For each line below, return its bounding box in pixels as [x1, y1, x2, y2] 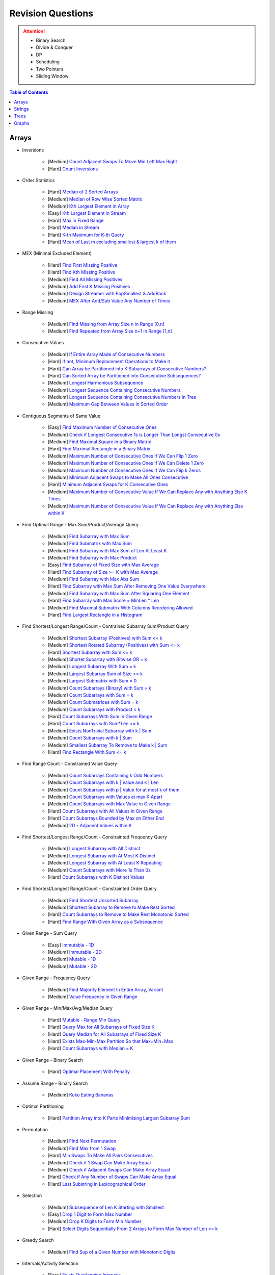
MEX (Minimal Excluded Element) [22, 250, 92, 257]
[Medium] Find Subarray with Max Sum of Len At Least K [47, 547, 168, 553]
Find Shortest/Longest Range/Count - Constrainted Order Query [22, 885, 157, 892]
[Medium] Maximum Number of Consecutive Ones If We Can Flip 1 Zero [47, 453, 198, 459]
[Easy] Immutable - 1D [47, 941, 94, 948]
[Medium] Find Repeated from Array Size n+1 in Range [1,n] [47, 328, 173, 334]
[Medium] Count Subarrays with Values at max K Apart [47, 794, 162, 800]
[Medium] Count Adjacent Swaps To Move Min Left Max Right [47, 159, 178, 165]
